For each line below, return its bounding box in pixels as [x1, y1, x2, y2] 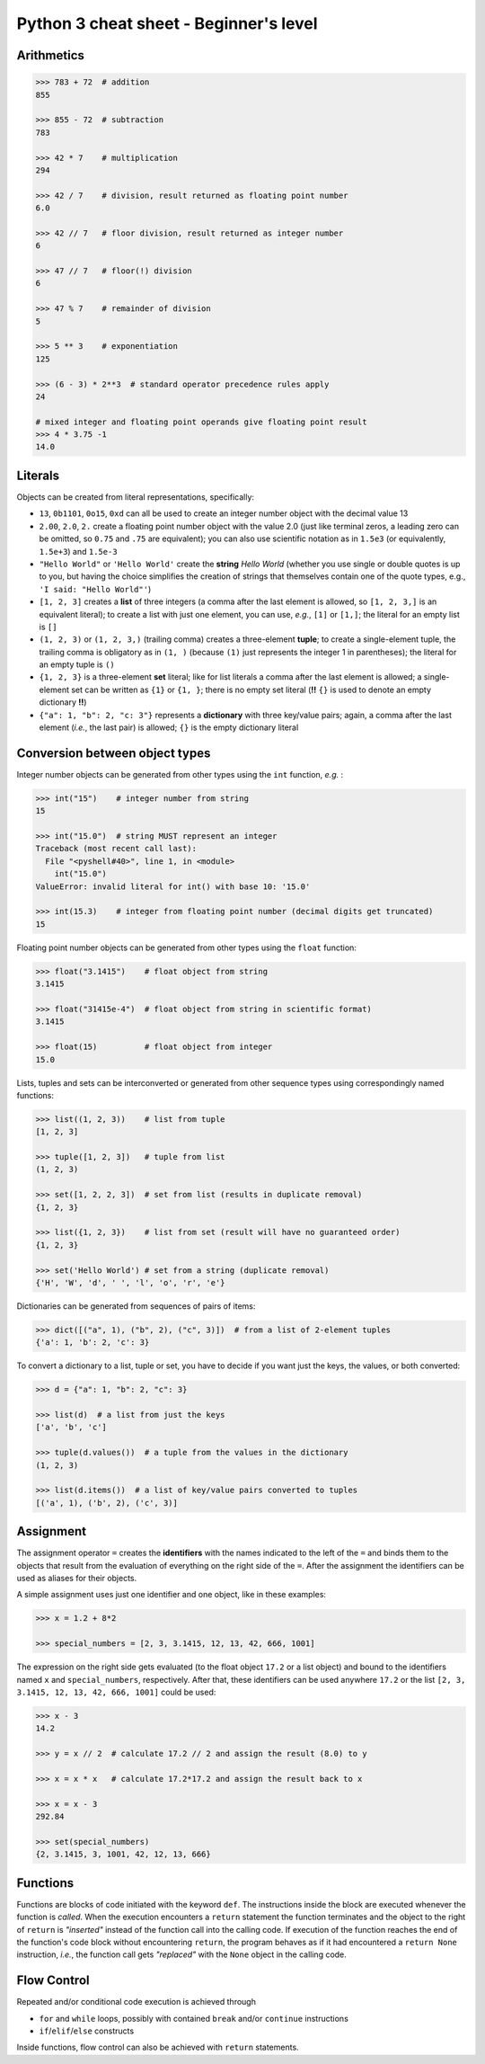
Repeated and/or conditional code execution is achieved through [16, 1997, 256, 2007]
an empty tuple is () [39, 659, 116, 670]
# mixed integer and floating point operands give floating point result [35, 416, 367, 427]
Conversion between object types [16, 745, 211, 761]
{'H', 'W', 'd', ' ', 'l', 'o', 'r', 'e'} [35, 1277, 225, 1287]
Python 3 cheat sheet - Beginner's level [16, 13, 318, 33]
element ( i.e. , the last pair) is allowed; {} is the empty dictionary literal [39, 722, 299, 733]
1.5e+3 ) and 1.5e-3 [39, 546, 118, 556]
